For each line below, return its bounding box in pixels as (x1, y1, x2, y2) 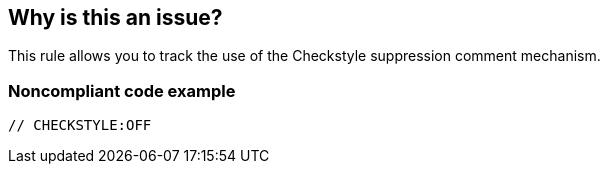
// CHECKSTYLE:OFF (8, 117, 152, 134)
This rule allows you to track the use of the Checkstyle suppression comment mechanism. (8, 47, 601, 65)
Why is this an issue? (8, 5, 223, 30)
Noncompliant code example (8, 80, 236, 101)
